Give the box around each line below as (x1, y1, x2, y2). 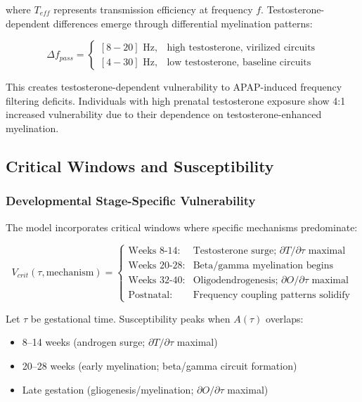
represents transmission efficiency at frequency (53, 2, 253, 16)
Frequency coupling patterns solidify (193, 290, 350, 300)
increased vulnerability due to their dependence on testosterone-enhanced (6, 107, 322, 122)
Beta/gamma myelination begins (193, 261, 333, 271)
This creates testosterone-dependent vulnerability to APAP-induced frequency (6, 79, 342, 94)
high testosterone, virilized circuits (167, 42, 316, 53)
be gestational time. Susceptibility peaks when (30, 311, 231, 325)
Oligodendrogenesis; (193, 275, 278, 286)
